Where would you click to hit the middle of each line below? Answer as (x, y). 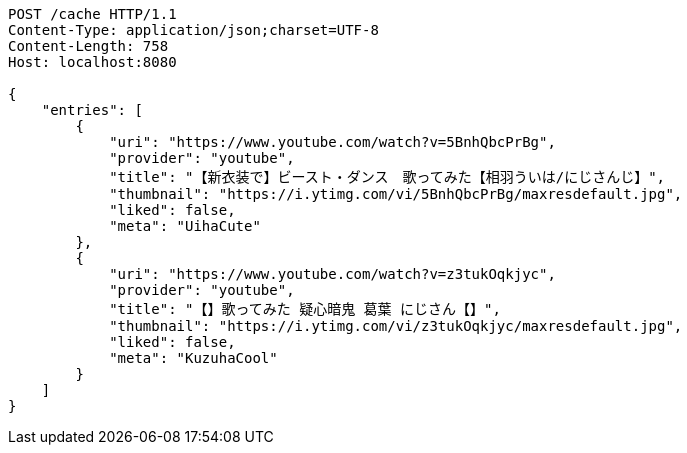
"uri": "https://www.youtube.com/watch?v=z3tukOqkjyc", (332, 274)
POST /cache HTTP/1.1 (92, 14)
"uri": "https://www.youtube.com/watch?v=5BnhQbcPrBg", (332, 142)
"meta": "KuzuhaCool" (193, 358)
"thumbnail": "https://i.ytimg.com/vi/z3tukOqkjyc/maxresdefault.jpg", (396, 326)
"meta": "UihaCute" (185, 226)
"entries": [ (92, 110)
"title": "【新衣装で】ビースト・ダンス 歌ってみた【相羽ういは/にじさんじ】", (387, 177)
